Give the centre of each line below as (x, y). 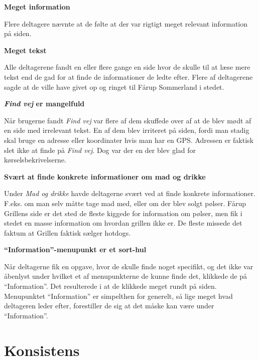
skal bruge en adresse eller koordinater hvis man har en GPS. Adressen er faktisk (129, 140)
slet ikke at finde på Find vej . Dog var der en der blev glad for (100, 150)
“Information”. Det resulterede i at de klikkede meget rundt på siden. (110, 286)
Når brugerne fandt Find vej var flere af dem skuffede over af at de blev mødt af (128, 120)
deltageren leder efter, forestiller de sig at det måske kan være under (109, 306)
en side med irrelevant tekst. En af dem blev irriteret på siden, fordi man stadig (127, 130)
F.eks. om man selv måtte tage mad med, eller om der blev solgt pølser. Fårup (125, 203)
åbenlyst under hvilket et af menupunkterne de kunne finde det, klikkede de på (125, 276)
